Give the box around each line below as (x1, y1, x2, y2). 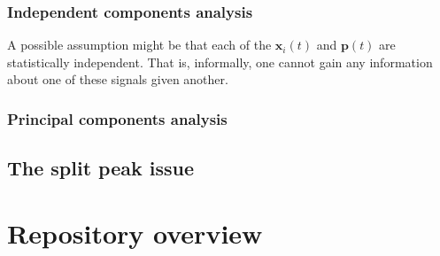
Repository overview (7, 214, 263, 251)
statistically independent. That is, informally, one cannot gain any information (7, 52, 433, 71)
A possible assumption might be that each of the (7, 35, 272, 54)
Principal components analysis (7, 107, 228, 129)
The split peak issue (7, 154, 195, 182)
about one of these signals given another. (7, 70, 228, 89)
